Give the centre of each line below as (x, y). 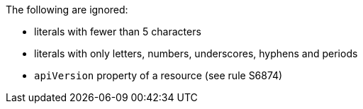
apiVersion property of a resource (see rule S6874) (158, 75)
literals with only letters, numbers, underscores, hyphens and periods (196, 53)
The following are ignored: (67, 10)
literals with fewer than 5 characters (118, 31)
